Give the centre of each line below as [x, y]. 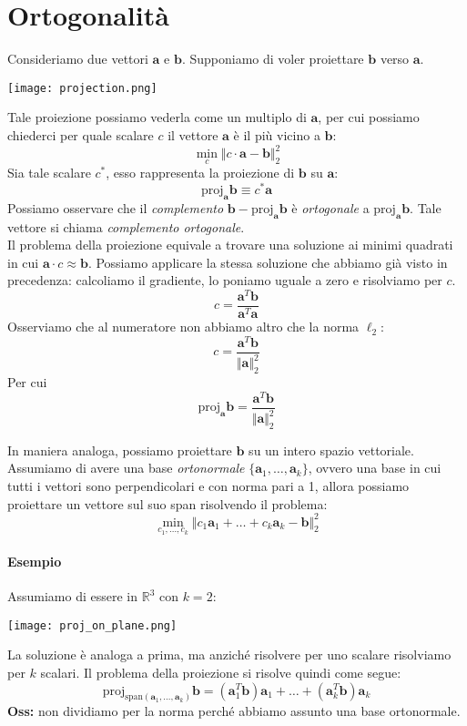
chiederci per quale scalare [81, 134]
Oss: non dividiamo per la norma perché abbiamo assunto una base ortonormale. [234, 711]
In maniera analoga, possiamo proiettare [120, 450]
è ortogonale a [330, 207]
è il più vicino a [277, 134]
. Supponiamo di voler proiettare [273, 59]
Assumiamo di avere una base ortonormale [126, 468]
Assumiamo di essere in [73, 596]
